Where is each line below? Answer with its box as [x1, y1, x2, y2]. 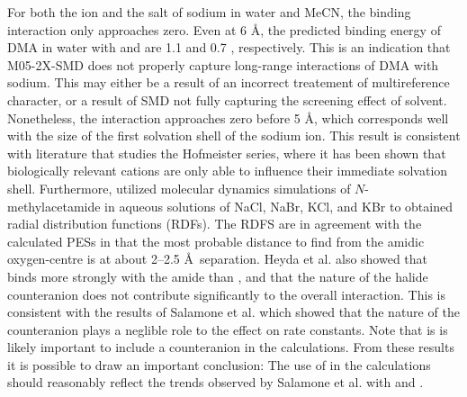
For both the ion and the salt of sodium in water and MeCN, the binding [7, 3, 411, 21]
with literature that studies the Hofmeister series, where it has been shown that [7, 143, 446, 162]
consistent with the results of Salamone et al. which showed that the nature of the [7, 302, 460, 321]
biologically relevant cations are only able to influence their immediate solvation [7, 161, 448, 180]
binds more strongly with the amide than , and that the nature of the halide [7, 266, 428, 285]
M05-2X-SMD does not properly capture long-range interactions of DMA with [7, 55, 439, 74]
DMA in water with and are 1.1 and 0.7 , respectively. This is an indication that [7, 38, 451, 57]
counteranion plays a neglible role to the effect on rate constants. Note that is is [7, 320, 448, 338]
